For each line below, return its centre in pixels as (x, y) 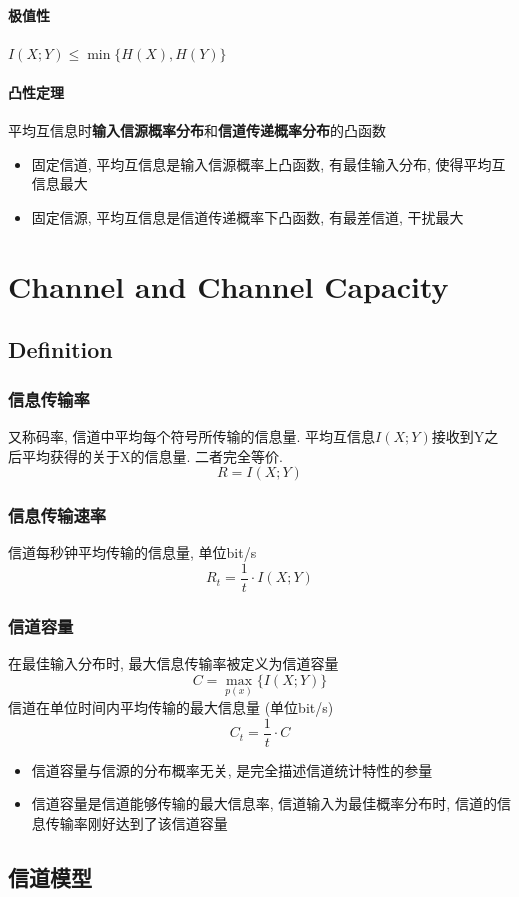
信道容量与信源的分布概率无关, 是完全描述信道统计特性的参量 (232, 769)
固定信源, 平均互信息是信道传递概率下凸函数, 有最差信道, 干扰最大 (247, 216)
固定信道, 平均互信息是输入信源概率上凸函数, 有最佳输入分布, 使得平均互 (268, 163)
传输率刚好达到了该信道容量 (136, 822)
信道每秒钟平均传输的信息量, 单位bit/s (132, 552)
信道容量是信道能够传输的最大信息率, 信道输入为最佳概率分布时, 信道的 (264, 803)
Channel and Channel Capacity (228, 285)
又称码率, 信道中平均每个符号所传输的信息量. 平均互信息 (192, 435)
